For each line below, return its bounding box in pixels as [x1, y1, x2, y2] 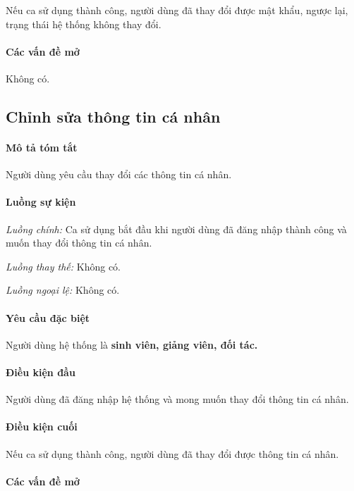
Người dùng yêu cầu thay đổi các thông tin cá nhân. [6, 167, 232, 182]
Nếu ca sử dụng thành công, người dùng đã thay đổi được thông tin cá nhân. [6, 446, 339, 461]
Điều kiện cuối [6, 419, 78, 434]
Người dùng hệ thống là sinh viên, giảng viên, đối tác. [6, 337, 258, 352]
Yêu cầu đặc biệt [6, 310, 90, 325]
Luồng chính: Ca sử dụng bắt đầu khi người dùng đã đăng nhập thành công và [6, 221, 347, 236]
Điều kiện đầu [6, 364, 75, 379]
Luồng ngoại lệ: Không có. [6, 282, 120, 297]
